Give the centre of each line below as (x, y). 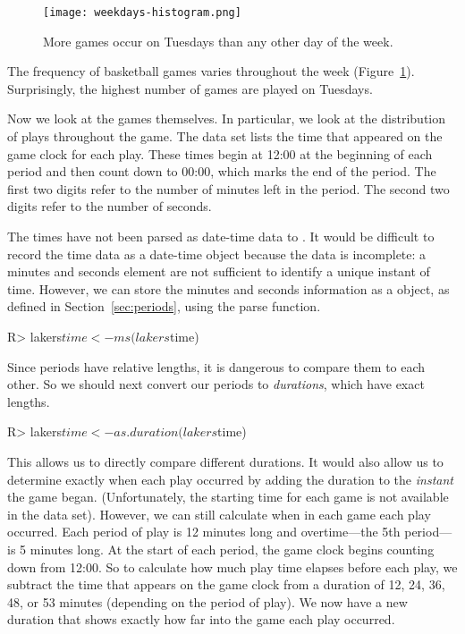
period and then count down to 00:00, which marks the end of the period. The (222, 171)
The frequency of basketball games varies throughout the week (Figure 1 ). (211, 71)
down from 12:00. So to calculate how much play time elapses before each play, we (232, 566)
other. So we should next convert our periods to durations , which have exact (216, 384)
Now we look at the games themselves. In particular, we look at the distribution (226, 118)
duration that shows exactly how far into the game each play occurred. (201, 619)
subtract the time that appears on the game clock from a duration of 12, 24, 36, (226, 584)
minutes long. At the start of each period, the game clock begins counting (232, 549)
